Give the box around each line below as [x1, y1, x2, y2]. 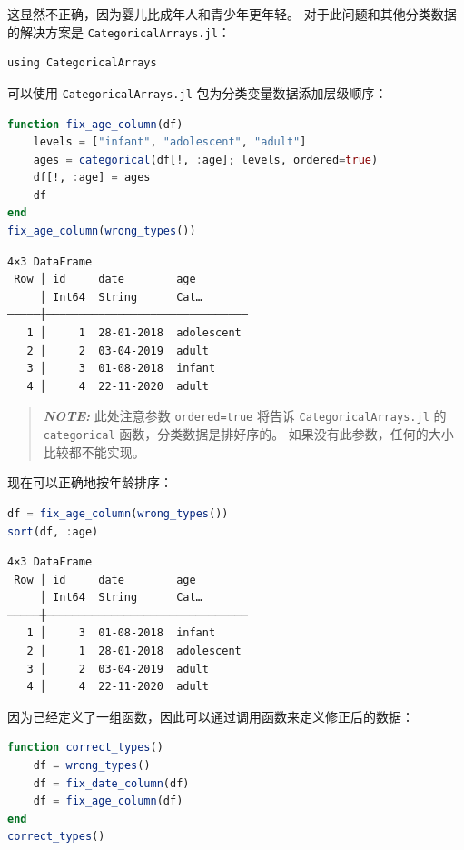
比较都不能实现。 [43, 442, 145, 461]
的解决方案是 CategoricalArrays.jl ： [7, 22, 231, 41]
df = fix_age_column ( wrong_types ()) [7, 506, 229, 520]
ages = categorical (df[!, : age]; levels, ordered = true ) [33, 153, 379, 166]
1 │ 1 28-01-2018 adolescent [26, 326, 242, 340]
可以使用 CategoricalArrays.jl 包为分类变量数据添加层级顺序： [7, 83, 388, 102]
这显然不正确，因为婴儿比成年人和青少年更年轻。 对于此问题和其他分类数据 [7, 5, 457, 23]
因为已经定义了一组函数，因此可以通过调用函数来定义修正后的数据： [7, 706, 414, 725]
